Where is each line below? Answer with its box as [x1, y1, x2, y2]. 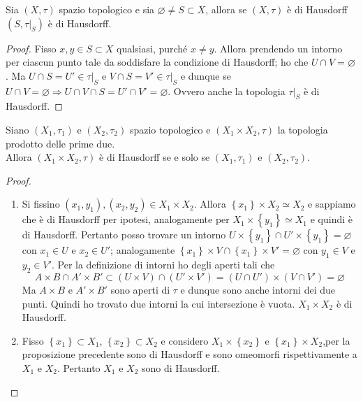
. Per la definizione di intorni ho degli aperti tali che [51, 257, 275, 272]
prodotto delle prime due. [6, 136, 115, 150]
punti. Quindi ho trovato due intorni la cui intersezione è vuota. [22, 296, 295, 310]
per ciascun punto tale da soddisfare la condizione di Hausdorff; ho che [6, 55, 309, 69]
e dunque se [180, 68, 231, 82]
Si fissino [22, 196, 60, 211]
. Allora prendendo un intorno [214, 41, 343, 55]
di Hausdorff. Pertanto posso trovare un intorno [22, 227, 226, 242]
